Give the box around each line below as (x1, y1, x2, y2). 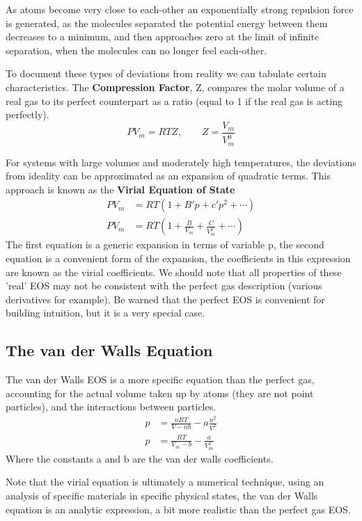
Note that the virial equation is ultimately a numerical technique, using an (6, 474, 324, 489)
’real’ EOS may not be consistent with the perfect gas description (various (6, 278, 322, 293)
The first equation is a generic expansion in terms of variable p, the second (6, 237, 324, 252)
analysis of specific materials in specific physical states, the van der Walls (6, 488, 318, 502)
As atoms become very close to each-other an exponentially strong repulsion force (6, 2, 354, 16)
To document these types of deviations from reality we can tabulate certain (6, 66, 326, 81)
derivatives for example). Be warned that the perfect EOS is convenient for (6, 291, 325, 306)
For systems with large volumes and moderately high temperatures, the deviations (6, 154, 356, 169)
